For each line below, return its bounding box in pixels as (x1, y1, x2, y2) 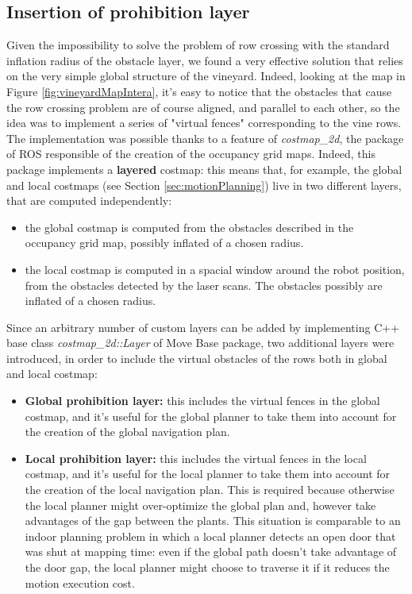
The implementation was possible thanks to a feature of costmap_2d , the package (6, 129, 404, 146)
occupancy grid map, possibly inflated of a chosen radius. (25, 234, 304, 251)
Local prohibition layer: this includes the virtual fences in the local (25, 449, 367, 466)
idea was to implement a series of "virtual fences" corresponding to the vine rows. (6, 114, 402, 131)
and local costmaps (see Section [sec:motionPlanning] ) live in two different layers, (6, 176, 402, 193)
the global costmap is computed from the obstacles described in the (25, 218, 354, 235)
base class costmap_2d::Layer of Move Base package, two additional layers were (6, 334, 395, 351)
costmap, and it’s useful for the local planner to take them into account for (25, 465, 391, 482)
